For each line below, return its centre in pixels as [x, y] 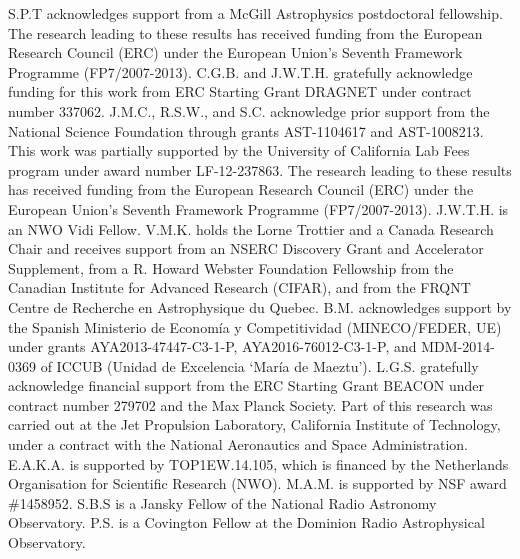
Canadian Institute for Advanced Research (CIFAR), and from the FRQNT [239, 287]
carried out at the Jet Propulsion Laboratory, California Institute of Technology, [254, 424]
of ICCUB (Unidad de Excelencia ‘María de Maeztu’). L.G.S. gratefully [259, 365]
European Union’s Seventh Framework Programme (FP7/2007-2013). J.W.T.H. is [258, 208]
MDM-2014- [458, 346]
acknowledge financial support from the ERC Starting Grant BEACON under [246, 385]
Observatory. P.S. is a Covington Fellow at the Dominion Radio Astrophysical [246, 522]
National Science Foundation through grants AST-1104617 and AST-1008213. [246, 130]
